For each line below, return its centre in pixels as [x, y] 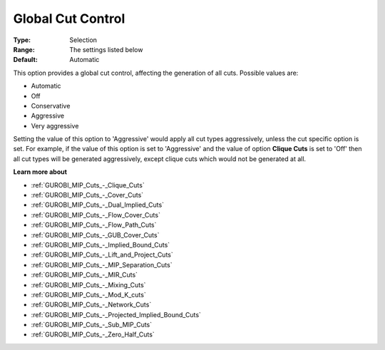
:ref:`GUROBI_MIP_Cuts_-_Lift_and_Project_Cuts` [102, 255]
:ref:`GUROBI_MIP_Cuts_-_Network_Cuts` [91, 305]
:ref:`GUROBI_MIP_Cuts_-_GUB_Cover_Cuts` [95, 235]
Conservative [51, 105]
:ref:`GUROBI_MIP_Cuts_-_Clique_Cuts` [88, 185]
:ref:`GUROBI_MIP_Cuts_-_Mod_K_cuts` [88, 294]
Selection [83, 40]
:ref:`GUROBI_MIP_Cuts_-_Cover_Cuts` [87, 195]
